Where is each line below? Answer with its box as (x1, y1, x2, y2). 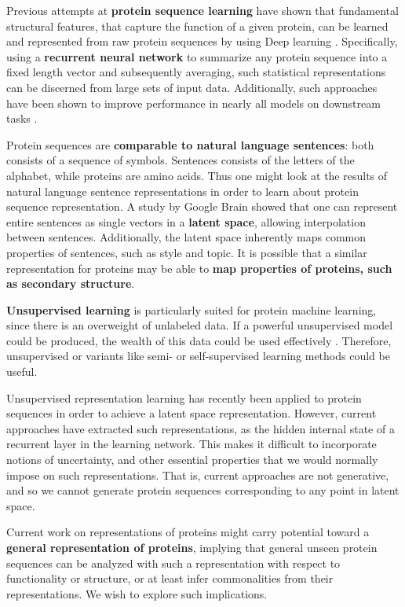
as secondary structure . (6, 275, 135, 292)
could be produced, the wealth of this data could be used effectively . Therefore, (6, 332, 392, 348)
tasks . (6, 110, 38, 127)
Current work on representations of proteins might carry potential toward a (6, 524, 370, 540)
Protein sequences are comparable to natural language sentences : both (6, 136, 374, 153)
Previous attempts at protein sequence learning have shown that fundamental (6, 2, 399, 18)
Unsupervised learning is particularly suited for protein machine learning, (6, 301, 377, 318)
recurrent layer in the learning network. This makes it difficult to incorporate (6, 436, 377, 452)
